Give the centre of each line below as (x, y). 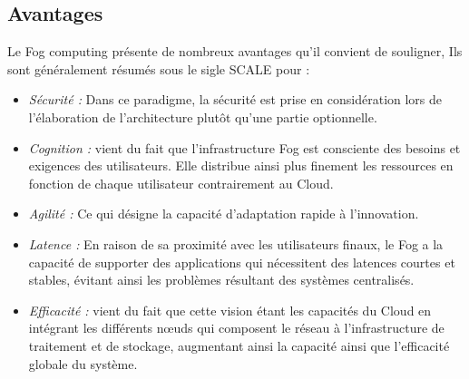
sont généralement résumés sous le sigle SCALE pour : (159, 68)
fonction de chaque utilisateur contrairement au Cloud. (181, 183)
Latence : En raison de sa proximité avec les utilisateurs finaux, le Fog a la (236, 243)
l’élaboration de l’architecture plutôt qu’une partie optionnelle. (203, 117)
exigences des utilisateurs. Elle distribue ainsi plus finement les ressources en (241, 165)
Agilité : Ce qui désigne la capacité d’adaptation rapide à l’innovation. (224, 214)
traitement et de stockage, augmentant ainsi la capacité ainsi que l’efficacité (239, 345)
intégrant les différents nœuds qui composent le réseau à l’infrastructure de (236, 328)
